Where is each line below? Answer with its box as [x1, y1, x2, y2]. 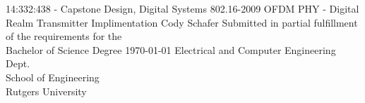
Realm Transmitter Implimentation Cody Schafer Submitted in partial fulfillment [6, 15, 358, 29]
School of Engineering [6, 69, 100, 84]
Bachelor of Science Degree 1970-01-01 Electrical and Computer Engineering [6, 42, 336, 57]
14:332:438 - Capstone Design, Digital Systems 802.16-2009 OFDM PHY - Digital [6, 1, 359, 15]
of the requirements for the [6, 29, 122, 43]
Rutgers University [6, 83, 87, 98]
